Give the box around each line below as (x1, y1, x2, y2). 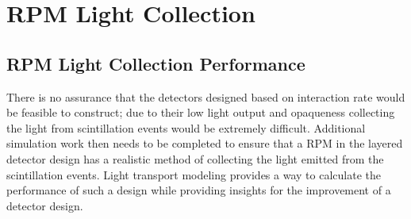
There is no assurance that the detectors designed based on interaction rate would (6, 88, 405, 105)
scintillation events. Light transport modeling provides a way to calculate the (6, 166, 381, 182)
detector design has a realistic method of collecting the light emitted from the (6, 150, 384, 167)
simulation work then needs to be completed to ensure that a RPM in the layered (6, 135, 403, 152)
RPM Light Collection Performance (6, 51, 305, 75)
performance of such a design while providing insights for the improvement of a (6, 182, 391, 198)
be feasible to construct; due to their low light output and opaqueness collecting (6, 104, 395, 121)
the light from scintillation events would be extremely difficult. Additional (6, 119, 366, 136)
